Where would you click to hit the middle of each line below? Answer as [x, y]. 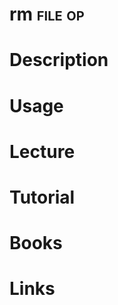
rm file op [47, 14]
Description [59, 60]
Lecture [42, 151]
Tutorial [42, 197]
